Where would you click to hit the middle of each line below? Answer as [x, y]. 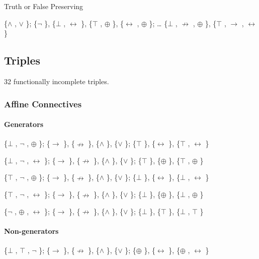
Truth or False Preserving [44, 6]
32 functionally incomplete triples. [57, 81]
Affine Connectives [43, 104]
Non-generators [31, 231]
